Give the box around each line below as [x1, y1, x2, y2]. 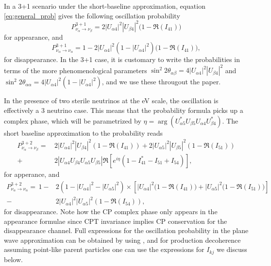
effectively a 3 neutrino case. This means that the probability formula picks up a [4, 105, 243, 115]
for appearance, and [4, 31, 63, 42]
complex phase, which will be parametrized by [4, 115, 141, 125]
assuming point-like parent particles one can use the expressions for [4, 244, 204, 254]
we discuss [216, 244, 247, 254]
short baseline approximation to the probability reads [4, 127, 163, 138]
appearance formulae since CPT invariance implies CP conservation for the [4, 216, 227, 226]
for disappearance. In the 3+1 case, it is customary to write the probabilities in [4, 54, 240, 64]
